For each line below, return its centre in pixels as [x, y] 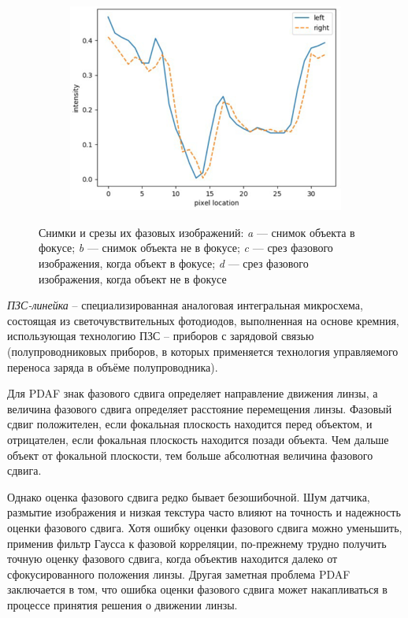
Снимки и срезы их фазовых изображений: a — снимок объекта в [197, 232]
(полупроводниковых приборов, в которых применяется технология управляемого [203, 351]
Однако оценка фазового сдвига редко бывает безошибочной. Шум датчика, [189, 496]
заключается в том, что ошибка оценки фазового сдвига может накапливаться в [197, 589]
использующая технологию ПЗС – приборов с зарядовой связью [161, 336]
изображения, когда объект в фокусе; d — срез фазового [174, 263]
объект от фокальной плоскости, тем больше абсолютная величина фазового [190, 455]
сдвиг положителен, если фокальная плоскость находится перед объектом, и [190, 424]
